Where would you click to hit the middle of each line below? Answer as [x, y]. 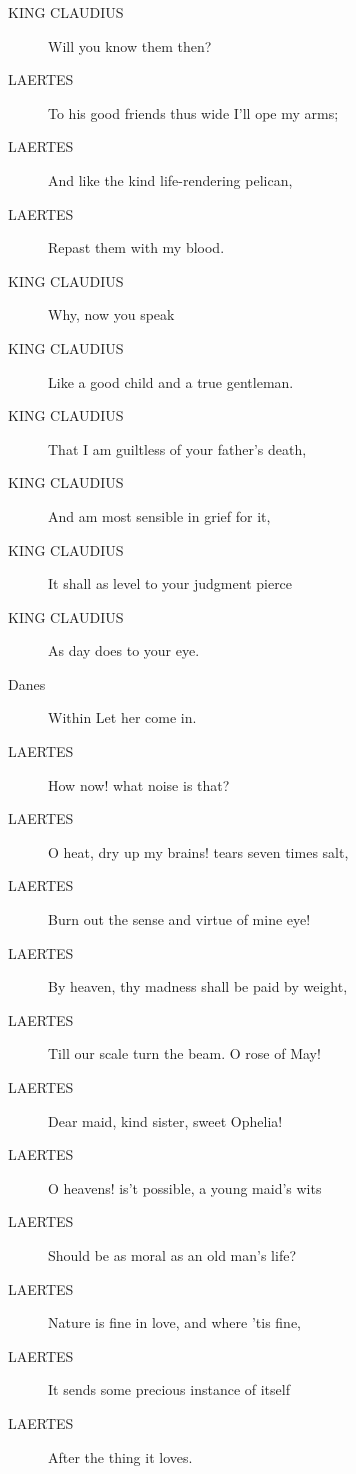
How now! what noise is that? [139, 784]
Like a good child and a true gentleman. [171, 381]
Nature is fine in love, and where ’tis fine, [175, 1322]
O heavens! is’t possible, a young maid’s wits [185, 1187]
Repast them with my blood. [136, 247]
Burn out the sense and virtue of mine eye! [179, 919]
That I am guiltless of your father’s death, [177, 448]
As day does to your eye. [124, 650]
